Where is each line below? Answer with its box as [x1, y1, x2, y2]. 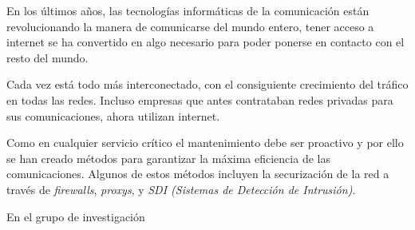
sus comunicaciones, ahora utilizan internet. [6, 107, 220, 124]
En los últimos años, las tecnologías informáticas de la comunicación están [6, 2, 370, 18]
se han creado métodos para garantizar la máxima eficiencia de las [6, 149, 330, 166]
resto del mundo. [6, 49, 89, 65]
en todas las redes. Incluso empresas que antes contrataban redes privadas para [6, 91, 393, 108]
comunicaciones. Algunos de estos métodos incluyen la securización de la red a [6, 165, 389, 182]
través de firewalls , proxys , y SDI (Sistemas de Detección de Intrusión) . [6, 180, 356, 197]
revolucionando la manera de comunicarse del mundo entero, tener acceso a [6, 18, 374, 34]
